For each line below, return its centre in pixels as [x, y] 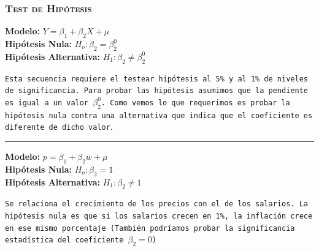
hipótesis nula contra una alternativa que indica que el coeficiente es [159, 115]
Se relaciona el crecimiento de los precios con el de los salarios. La [156, 204]
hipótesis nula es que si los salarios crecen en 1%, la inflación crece [159, 216]
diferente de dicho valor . [59, 126]
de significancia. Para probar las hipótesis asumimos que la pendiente [156, 91]
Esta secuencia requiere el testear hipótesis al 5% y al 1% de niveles [156, 79]
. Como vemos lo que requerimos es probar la [195, 103]
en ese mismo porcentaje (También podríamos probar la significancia [150, 228]
